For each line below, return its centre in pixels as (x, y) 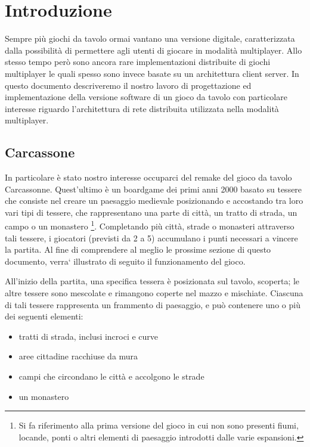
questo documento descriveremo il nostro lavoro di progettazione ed (128, 85)
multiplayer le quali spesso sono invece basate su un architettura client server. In (152, 73)
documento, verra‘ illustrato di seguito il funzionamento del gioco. (125, 261)
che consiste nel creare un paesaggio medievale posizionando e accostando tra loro (154, 201)
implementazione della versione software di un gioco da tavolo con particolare (146, 97)
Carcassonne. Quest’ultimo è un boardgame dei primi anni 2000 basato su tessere (154, 189)
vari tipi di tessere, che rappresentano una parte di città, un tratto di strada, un (151, 212)
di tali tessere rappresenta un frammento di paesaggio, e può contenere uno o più (153, 304)
